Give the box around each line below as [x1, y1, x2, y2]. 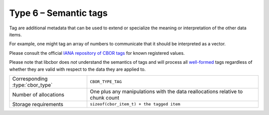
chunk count [90, 94, 120, 101]
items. [9, 31, 22, 37]
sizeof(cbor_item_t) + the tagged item [90, 102, 180, 107]
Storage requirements [12, 101, 63, 108]
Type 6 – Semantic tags [9, 7, 108, 18]
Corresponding [12, 75, 48, 82]
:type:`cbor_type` [12, 81, 53, 88]
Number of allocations [12, 91, 65, 98]
